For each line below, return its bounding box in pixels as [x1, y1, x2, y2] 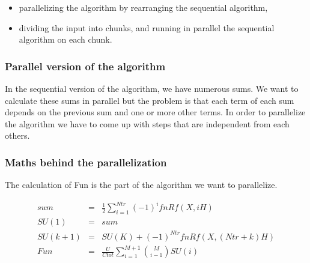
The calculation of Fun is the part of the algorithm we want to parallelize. [5, 178, 278, 191]
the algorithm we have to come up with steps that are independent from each [5, 117, 290, 130]
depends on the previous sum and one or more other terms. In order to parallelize [5, 106, 306, 118]
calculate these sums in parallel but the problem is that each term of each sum [5, 94, 294, 106]
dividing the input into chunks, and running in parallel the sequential [19, 21, 275, 34]
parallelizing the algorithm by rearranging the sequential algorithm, [19, 1, 268, 13]
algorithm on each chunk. [19, 33, 112, 46]
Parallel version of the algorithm [5, 58, 166, 73]
